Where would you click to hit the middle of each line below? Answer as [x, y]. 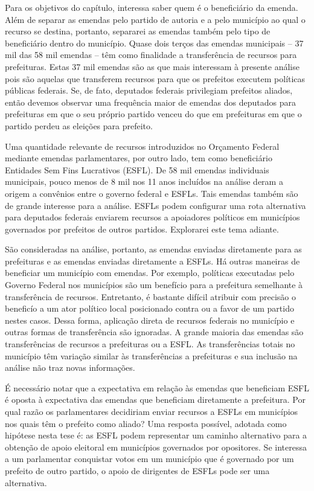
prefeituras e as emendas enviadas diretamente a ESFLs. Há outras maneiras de [152, 261]
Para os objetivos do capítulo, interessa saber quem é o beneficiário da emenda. [152, 7]
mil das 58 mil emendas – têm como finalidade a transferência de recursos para [151, 55]
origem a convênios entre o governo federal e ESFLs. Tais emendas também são [152, 193]
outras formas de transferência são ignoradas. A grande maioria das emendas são [154, 332]
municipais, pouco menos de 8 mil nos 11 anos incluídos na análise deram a [144, 181]
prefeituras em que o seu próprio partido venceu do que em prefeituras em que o [153, 114]
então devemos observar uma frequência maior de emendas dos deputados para [150, 102]
